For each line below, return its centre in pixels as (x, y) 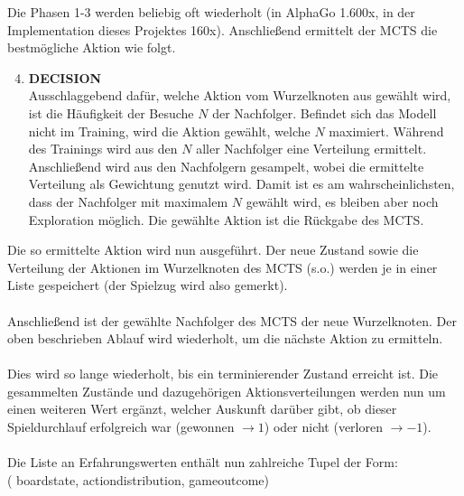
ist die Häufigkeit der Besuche (111, 112)
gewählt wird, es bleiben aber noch (342, 201)
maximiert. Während (386, 131)
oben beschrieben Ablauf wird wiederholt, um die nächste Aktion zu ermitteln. (225, 338)
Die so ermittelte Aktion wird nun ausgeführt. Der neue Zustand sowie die (213, 250)
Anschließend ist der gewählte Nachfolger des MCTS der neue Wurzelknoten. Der (232, 320)
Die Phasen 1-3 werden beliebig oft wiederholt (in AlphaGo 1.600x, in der (211, 12)
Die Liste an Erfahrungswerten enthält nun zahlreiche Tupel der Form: (203, 462)
